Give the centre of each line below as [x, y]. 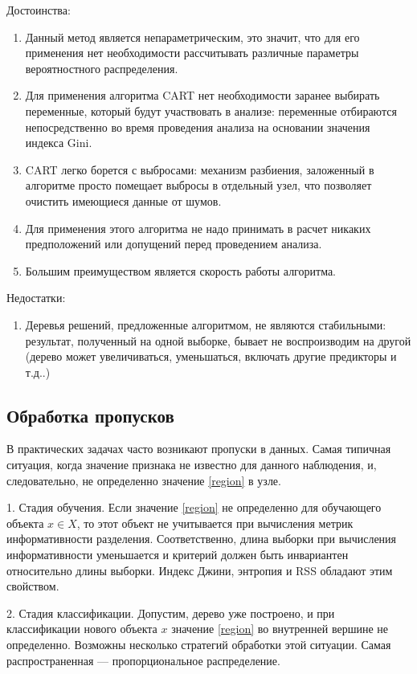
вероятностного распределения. [102, 68]
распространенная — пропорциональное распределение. [143, 660]
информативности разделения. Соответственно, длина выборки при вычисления [202, 539]
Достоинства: [39, 10]
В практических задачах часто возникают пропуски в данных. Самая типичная [199, 449]
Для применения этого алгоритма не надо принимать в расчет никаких [198, 228]
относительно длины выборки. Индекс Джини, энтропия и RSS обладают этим [200, 570]
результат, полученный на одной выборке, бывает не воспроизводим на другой [218, 340]
